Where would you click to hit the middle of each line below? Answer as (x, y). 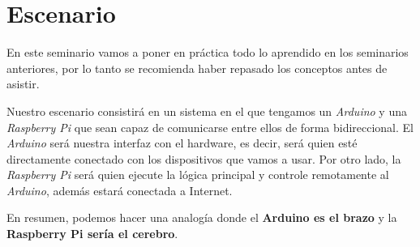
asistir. (23, 84)
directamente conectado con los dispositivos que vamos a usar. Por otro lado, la (204, 158)
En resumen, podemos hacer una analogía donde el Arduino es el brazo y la (202, 217)
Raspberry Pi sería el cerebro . (92, 234)
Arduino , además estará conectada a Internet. (120, 190)
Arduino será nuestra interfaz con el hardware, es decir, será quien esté (182, 143)
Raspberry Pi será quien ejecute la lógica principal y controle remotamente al (198, 175)
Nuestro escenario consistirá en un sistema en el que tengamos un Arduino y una (207, 111)
